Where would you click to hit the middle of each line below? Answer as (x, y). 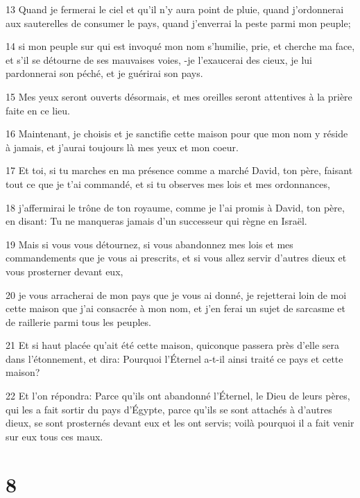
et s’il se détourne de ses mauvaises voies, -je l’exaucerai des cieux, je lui (159, 59)
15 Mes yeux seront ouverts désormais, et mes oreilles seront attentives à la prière (179, 96)
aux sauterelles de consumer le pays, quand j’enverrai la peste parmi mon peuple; (178, 23)
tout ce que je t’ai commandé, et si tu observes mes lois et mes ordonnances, (168, 183)
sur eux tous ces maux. (54, 436)
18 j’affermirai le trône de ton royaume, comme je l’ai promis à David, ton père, (175, 207)
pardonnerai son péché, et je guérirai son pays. (104, 73)
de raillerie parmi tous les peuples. (78, 321)
